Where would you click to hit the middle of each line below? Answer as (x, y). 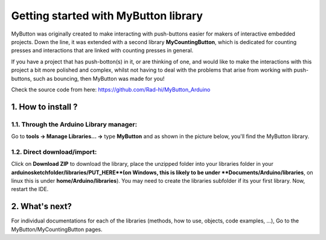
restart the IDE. (30, 189)
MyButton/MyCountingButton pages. (57, 229)
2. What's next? (42, 207)
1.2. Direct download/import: (54, 152)
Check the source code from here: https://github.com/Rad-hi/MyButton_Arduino (111, 89)
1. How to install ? (44, 106)
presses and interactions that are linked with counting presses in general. (102, 51)
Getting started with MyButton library (107, 16)
